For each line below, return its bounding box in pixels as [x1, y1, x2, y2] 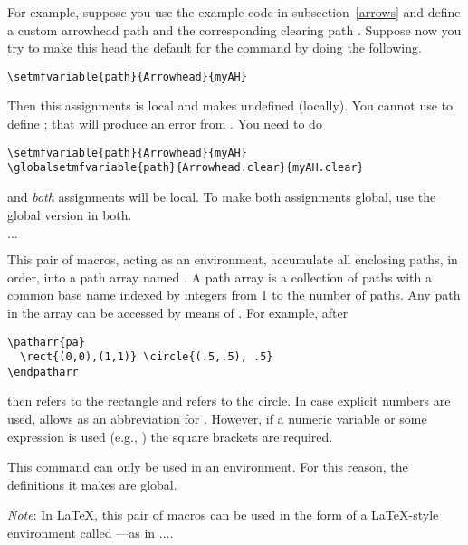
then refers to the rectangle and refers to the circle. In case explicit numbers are [7, 391, 451, 410]
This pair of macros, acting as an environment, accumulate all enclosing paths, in [7, 250, 458, 269]
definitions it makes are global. [7, 474, 177, 493]
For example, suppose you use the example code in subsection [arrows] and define [7, 3, 461, 21]
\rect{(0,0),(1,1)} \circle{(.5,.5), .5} [20, 350, 273, 364]
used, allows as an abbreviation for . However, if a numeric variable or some [7, 409, 427, 428]
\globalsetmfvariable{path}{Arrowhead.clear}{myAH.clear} [7, 161, 364, 175]
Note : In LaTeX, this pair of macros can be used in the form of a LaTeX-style [7, 505, 439, 524]
